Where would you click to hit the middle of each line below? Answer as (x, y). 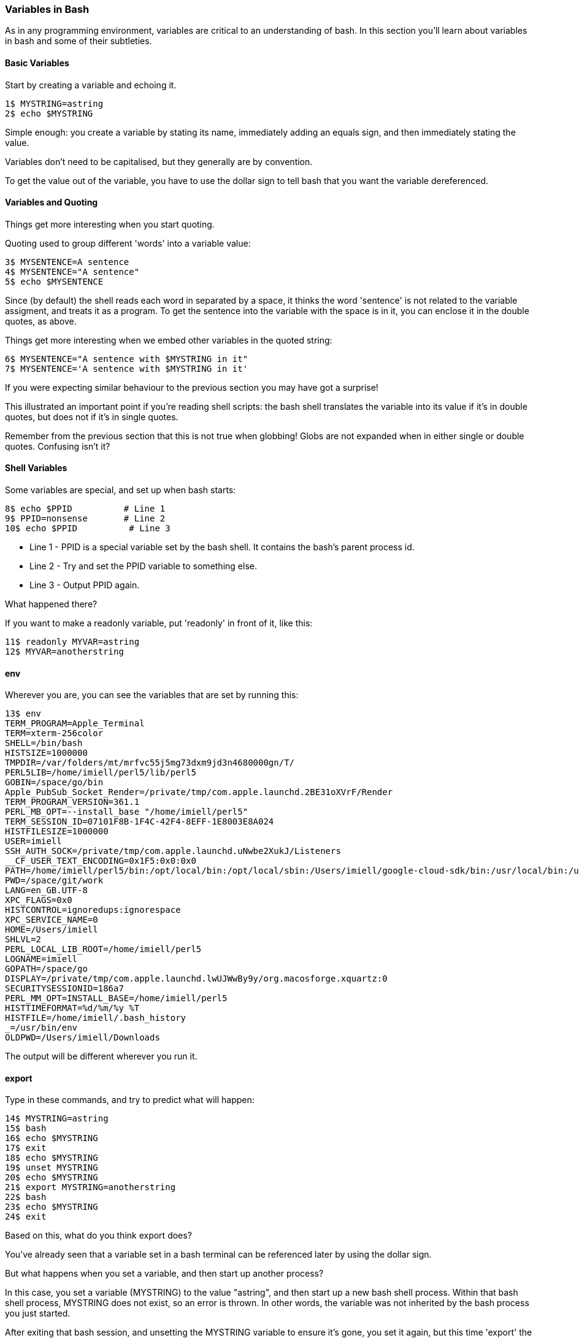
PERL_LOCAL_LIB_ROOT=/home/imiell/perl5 (103, 949)
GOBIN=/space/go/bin (54, 782)
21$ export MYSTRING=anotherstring (90, 1187)
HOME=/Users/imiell (52, 930)
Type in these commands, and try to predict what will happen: (130, 1100)
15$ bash (26, 1128)
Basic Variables (37, 63)
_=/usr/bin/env (41, 1028)
